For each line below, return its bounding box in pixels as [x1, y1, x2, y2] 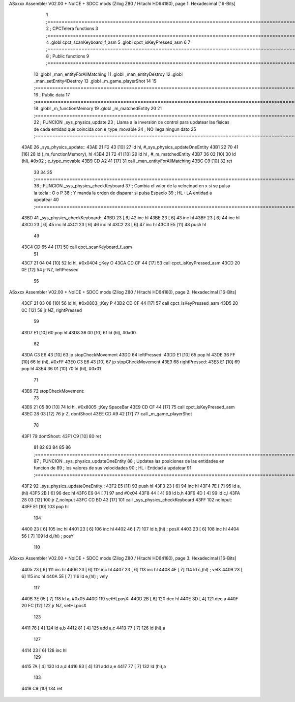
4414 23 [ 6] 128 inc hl [21, 647, 67, 653]
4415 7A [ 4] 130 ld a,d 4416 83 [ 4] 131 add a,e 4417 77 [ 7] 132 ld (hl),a [21, 663, 166, 669]
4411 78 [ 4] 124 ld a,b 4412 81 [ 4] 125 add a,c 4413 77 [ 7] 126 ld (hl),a [21, 625, 166, 631]
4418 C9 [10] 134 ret [21, 686, 62, 692]
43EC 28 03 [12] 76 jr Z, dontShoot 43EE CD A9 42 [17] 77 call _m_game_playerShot [21, 411, 192, 417]
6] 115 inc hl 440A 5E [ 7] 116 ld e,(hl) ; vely [21, 573, 108, 580]
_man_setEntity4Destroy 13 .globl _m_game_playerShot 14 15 [33, 78, 157, 84]
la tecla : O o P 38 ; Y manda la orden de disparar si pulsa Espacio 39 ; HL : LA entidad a [33, 190, 212, 196]
